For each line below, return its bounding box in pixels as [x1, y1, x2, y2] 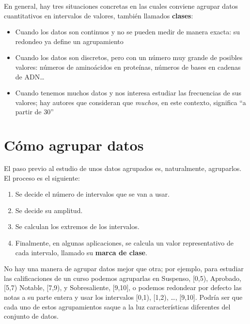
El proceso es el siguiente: [4, 172, 80, 183]
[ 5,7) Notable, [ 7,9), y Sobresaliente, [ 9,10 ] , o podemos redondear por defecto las [4, 282, 242, 293]
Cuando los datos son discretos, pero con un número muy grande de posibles [15, 52, 243, 62]
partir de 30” [15, 107, 54, 117]
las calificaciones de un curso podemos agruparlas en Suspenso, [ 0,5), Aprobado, [4, 273, 241, 283]
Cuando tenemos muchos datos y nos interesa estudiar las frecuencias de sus [15, 88, 242, 98]
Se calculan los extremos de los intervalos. [15, 221, 140, 231]
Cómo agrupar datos [4, 135, 144, 155]
